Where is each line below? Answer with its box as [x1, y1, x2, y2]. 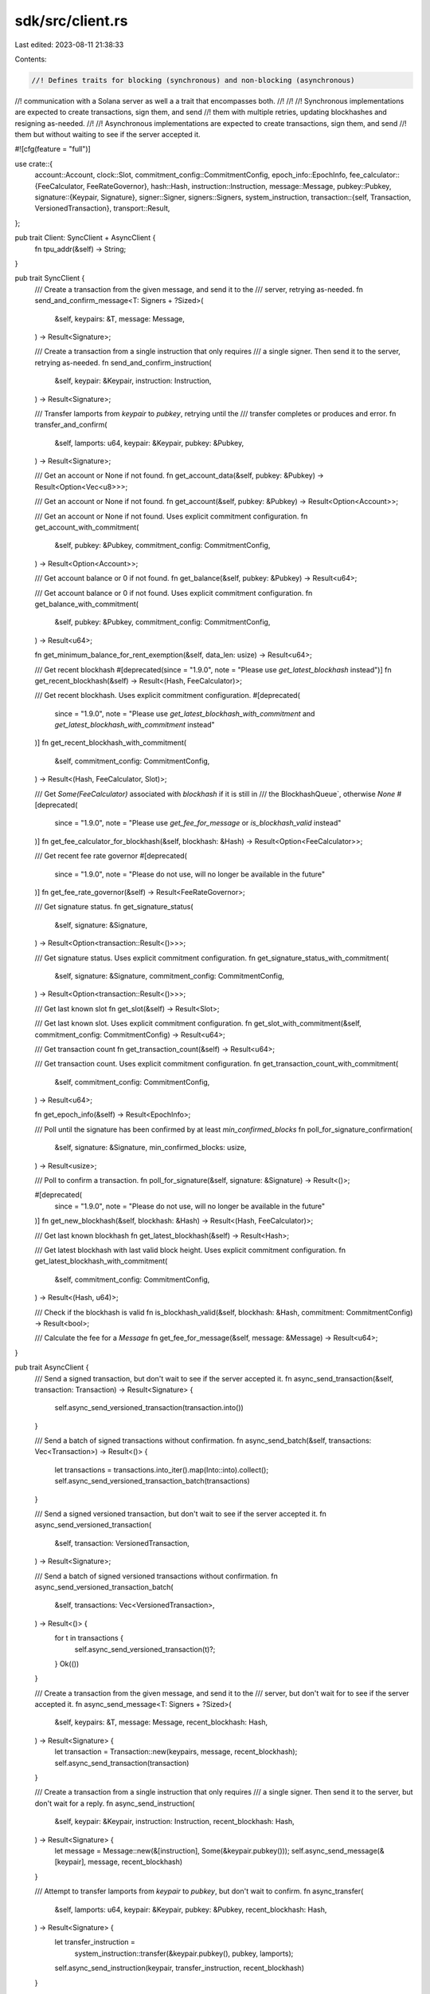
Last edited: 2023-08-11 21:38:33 [14, 40, 124, 49]
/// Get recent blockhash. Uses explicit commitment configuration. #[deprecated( [34, 691, 300, 700]
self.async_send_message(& [291, 1846, 385, 1855]
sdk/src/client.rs [14, 12, 128, 30]
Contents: [14, 54, 47, 64]
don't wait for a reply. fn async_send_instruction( [34, 1799, 195, 1808]
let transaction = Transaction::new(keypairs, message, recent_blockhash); [54, 1747, 298, 1756]
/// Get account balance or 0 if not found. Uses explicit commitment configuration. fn [34, 588, 313, 597]
